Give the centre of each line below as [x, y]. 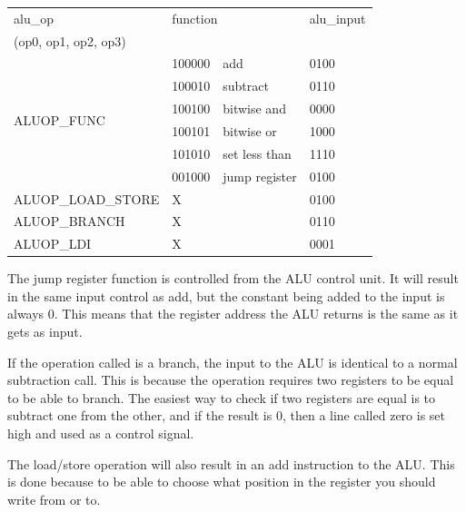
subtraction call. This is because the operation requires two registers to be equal [231, 380]
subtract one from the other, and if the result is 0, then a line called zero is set [226, 415]
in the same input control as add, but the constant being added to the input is [226, 295]
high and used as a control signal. [101, 433]
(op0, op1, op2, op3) [70, 40]
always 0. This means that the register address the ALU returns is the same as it [233, 314]
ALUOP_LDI [53, 244]
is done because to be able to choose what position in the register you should [222, 482]
